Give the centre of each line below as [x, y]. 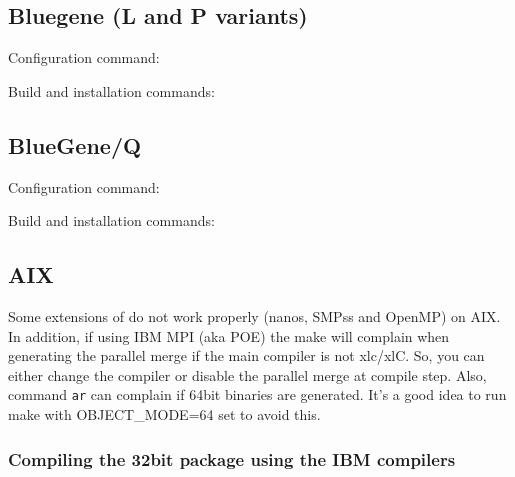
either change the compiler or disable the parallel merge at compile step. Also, [247, 374]
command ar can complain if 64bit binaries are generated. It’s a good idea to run [257, 394]
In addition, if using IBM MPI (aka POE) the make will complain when [229, 335]
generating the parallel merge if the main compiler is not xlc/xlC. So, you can [246, 355]
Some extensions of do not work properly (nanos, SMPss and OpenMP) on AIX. [254, 315]
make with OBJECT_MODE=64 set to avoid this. [164, 414]
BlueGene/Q [75, 144]
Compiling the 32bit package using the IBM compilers [232, 458]
